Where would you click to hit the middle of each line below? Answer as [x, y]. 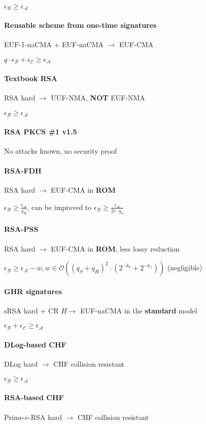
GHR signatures [33, 291]
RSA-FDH [23, 171]
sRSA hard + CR [31, 310]
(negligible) [185, 268]
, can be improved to [59, 207]
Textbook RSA [31, 78]
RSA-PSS [21, 229]
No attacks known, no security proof [61, 150]
